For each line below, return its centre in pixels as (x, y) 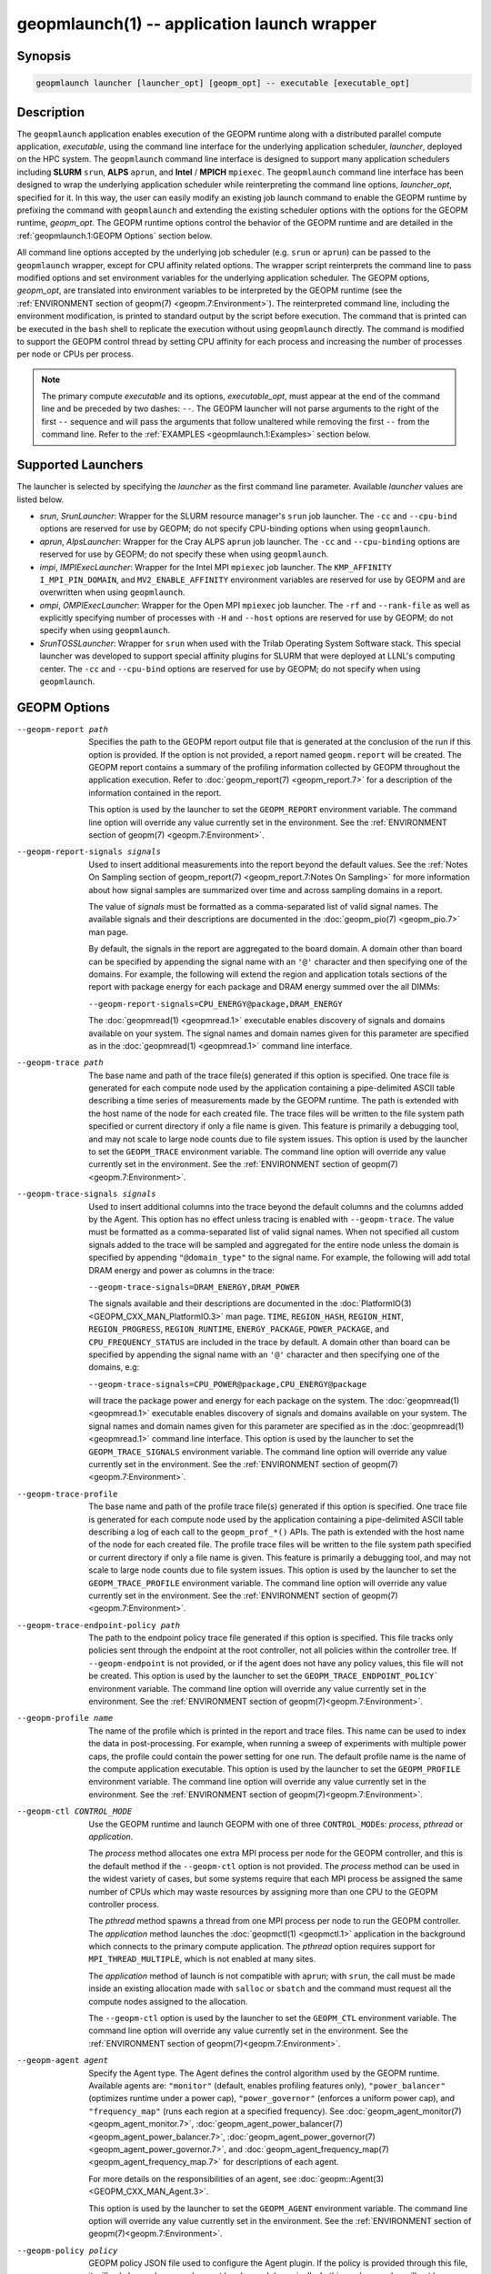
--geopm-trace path (60, 1063)
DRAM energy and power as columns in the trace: (181, 1270)
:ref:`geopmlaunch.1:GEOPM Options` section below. (115, 236)
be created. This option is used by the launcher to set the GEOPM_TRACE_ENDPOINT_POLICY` (264, 1676)
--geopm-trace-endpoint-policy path (99, 1625)
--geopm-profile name (65, 1718)
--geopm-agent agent (63, 2061)
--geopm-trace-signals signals (86, 1194)
